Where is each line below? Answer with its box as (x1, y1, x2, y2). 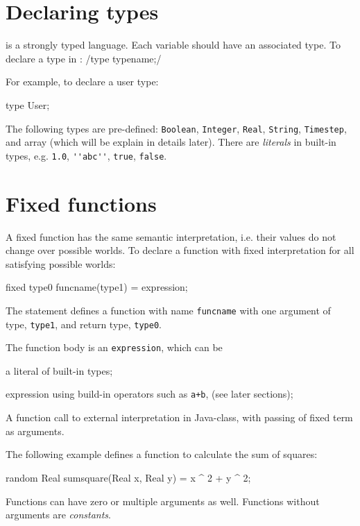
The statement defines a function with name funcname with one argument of (6, 303, 331, 317)
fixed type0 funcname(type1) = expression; (6, 280, 188, 294)
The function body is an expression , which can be (6, 340, 223, 355)
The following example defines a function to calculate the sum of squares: (6, 447, 318, 461)
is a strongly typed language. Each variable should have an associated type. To (6, 37, 341, 52)
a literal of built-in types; (6, 363, 113, 377)
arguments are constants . (6, 507, 111, 522)
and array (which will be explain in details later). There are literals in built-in (6, 135, 336, 149)
